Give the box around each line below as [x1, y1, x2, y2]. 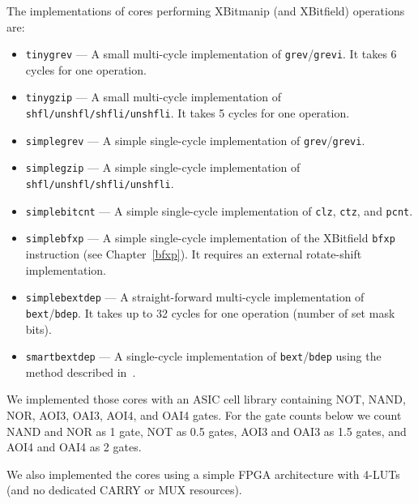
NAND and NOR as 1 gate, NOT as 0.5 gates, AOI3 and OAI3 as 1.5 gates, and [6, 422, 407, 439]
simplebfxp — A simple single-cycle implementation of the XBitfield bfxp [25, 229, 395, 246]
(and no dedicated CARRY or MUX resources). [6, 481, 242, 498]
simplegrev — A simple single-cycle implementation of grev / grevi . [25, 131, 365, 148]
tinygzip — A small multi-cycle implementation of [25, 88, 281, 105]
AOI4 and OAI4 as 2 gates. [6, 438, 142, 455]
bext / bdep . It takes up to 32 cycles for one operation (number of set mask [25, 304, 395, 321]
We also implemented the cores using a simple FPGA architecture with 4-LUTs [6, 465, 400, 482]
